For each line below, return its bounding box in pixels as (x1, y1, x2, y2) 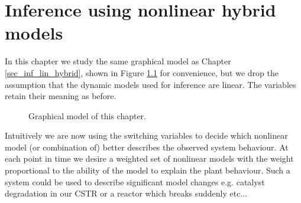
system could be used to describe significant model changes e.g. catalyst (5, 175, 265, 188)
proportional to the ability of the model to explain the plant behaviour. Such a (5, 164, 290, 176)
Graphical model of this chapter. (28, 109, 146, 122)
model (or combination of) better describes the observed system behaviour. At (5, 140, 289, 153)
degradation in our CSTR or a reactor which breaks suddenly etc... (5, 187, 248, 199)
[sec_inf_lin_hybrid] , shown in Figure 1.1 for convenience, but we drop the (5, 66, 279, 78)
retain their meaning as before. (5, 90, 116, 102)
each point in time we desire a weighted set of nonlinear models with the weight (5, 152, 294, 165)
